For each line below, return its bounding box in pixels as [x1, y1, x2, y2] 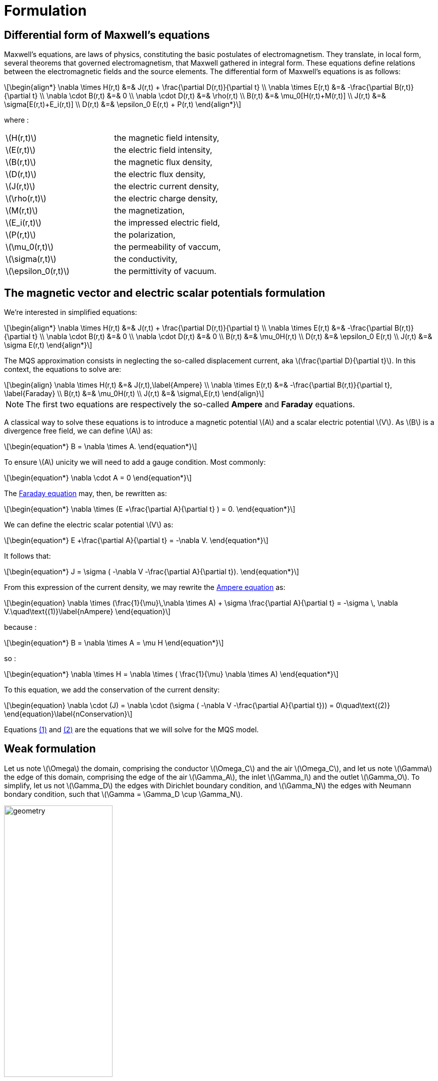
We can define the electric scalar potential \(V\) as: [4, 520, 174, 529]
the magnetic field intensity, [114, 133, 220, 143]
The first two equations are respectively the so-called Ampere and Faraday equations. [26, 399, 355, 410]
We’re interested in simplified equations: [4, 308, 137, 317]
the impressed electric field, [114, 218, 220, 228]
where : [4, 116, 29, 125]
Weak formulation [4, 742, 96, 755]
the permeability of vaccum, [114, 242, 221, 252]
